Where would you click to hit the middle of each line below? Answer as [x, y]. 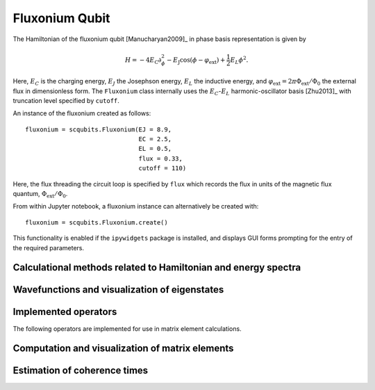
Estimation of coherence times [81, 371]
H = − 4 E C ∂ [143, 60]
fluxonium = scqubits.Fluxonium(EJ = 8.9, [99, 129]
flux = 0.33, [161, 159]
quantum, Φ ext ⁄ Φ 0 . [40, 195]
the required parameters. [49, 247]
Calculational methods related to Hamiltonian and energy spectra [157, 268]
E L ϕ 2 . [239, 60]
